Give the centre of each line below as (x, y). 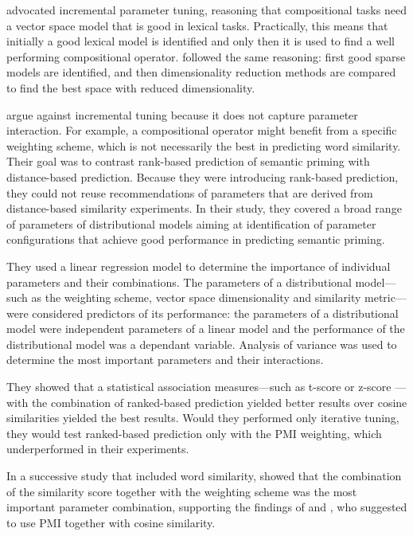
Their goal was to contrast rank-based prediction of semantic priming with (188, 161)
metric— (386, 297)
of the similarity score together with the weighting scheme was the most (182, 491)
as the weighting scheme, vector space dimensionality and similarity (196, 297)
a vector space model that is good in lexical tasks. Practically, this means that (197, 25)
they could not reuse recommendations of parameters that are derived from (190, 192)
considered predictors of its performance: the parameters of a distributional (215, 313)
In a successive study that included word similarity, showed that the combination (204, 476)
